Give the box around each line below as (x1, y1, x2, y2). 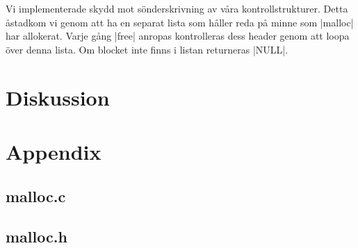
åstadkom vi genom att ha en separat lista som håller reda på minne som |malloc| (6, 15, 354, 29)
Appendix (6, 137, 101, 165)
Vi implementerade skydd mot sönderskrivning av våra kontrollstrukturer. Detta (6, 1, 348, 15)
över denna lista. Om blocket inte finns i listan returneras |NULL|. (6, 42, 288, 56)
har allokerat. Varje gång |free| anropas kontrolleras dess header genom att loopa (6, 28, 350, 43)
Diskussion (6, 83, 110, 111)
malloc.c (6, 185, 66, 206)
